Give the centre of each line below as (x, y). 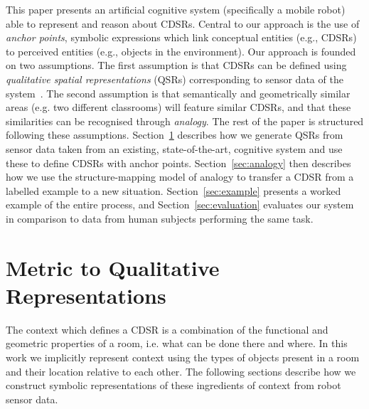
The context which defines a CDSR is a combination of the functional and (167, 329)
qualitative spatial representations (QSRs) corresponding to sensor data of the (175, 79)
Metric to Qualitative (113, 267)
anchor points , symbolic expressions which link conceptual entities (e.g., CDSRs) (181, 37)
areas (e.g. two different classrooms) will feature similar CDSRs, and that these (178, 107)
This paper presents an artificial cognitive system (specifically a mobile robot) (176, 9)
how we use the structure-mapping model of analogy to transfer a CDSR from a (180, 177)
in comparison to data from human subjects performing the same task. (160, 218)
